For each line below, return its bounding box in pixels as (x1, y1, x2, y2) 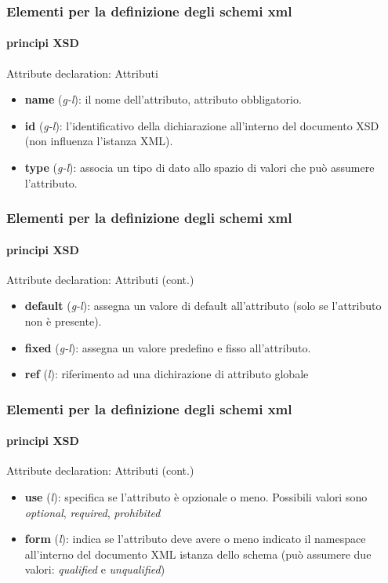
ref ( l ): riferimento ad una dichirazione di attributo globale (24, 366, 309, 382)
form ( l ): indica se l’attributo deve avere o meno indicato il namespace (24, 530, 366, 547)
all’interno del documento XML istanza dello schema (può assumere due (24, 545, 372, 562)
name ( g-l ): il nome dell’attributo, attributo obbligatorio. (24, 91, 302, 107)
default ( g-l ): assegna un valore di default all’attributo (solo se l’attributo (24, 297, 382, 314)
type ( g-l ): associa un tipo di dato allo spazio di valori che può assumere (24, 159, 375, 176)
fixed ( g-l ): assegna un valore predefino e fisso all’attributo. (24, 339, 311, 355)
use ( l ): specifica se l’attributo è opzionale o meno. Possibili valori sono (24, 489, 368, 505)
